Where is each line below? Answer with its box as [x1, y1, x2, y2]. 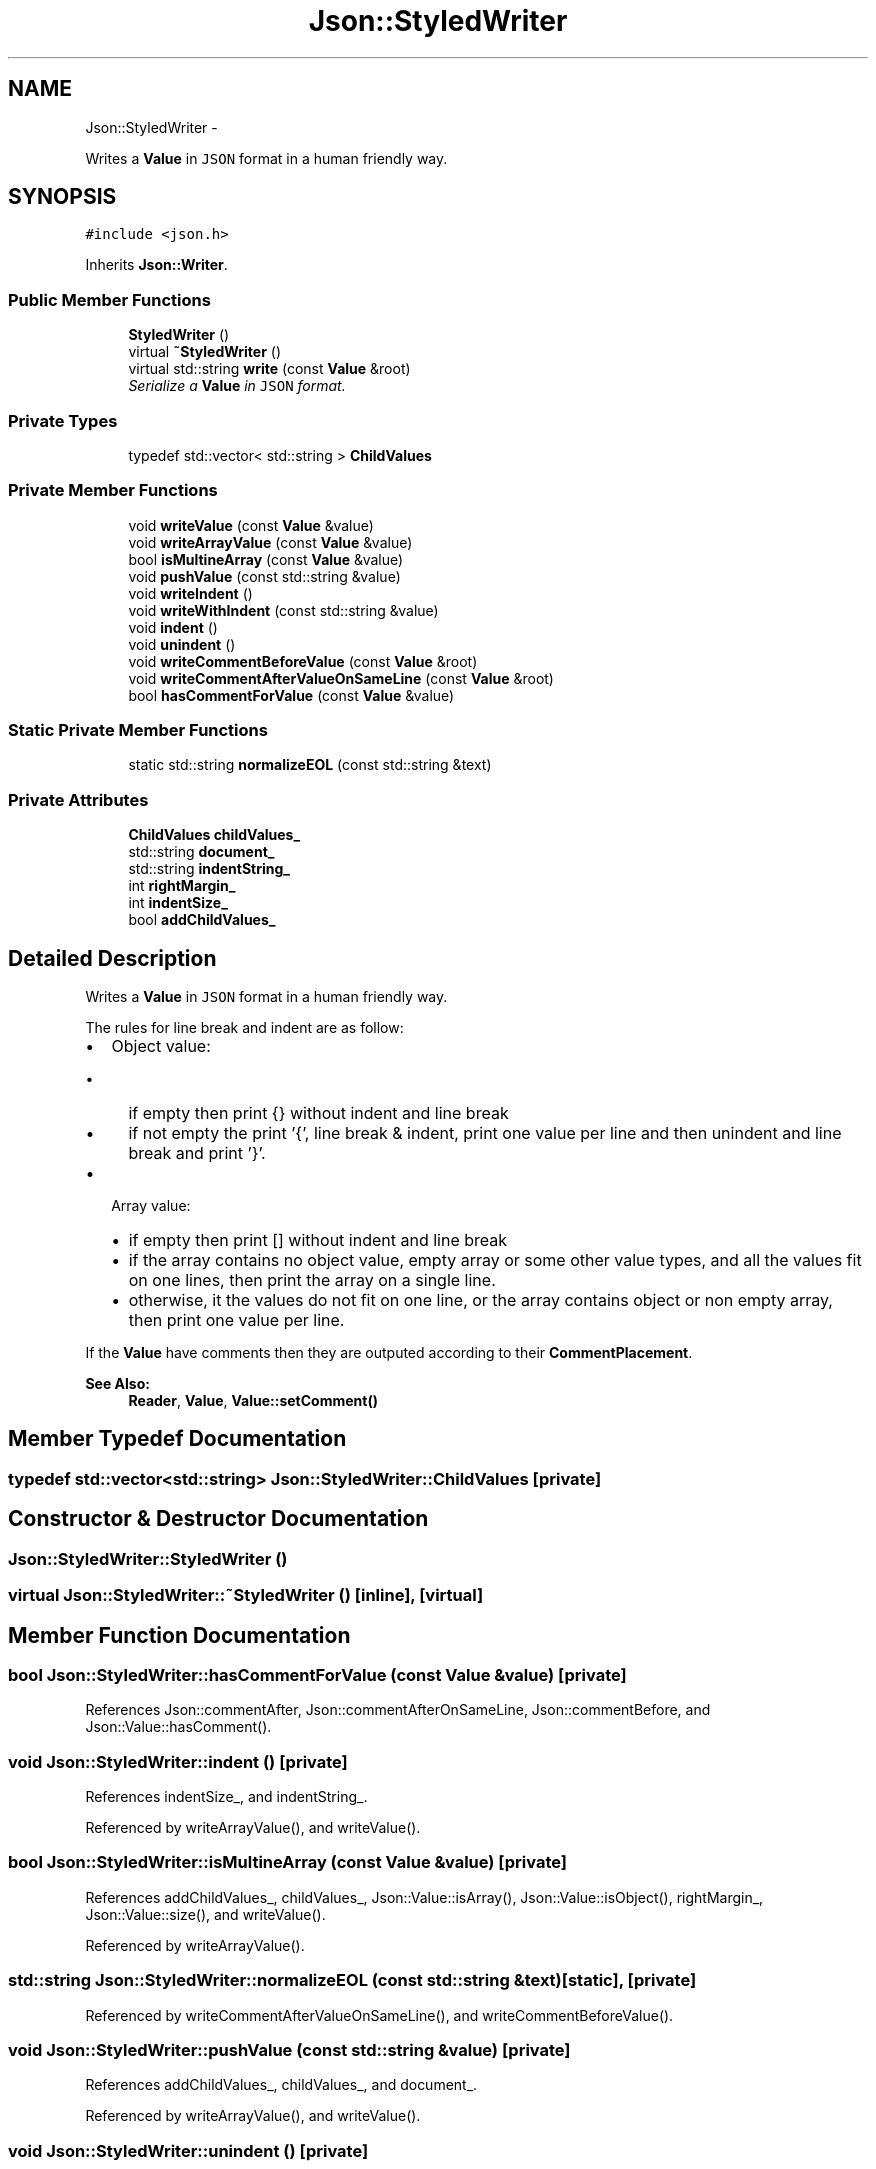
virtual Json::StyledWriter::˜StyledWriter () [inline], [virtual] [8, 1585, 484, 1606]
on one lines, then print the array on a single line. [128, 1270, 496, 1291]
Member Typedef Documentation [8, 1426, 347, 1452]
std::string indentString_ [128, 860, 291, 878]
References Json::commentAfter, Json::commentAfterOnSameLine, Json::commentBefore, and [85, 1701, 711, 1719]
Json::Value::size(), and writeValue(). [85, 1905, 326, 1923]
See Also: [85, 1375, 150, 1393]
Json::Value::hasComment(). [85, 1718, 272, 1736]
